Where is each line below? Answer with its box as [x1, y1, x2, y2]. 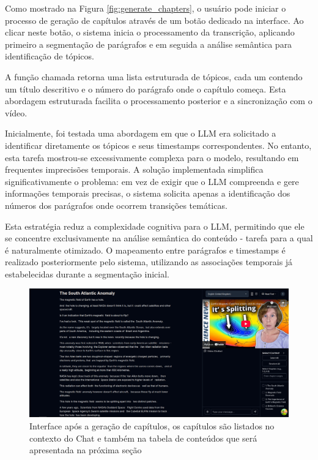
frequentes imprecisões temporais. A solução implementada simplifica [5, 163, 264, 176]
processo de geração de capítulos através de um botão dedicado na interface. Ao [5, 13, 304, 26]
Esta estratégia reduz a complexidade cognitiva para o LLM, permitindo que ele [5, 219, 305, 232]
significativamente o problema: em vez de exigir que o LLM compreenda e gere [5, 175, 299, 187]
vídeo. [5, 106, 28, 119]
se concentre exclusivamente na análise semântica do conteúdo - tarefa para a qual [5, 232, 313, 244]
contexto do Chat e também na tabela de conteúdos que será [29, 431, 257, 444]
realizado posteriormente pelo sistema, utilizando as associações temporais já [5, 255, 293, 268]
